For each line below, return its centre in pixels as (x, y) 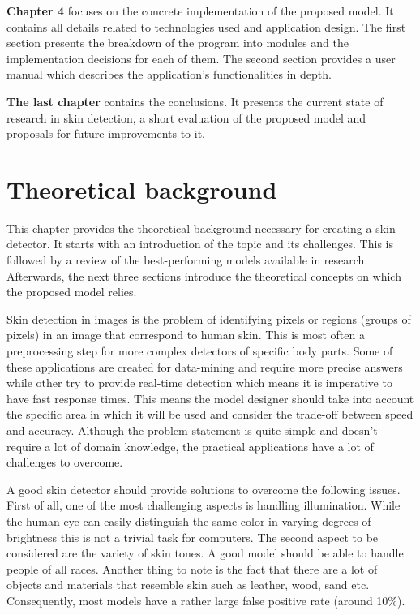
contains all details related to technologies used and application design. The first (206, 26)
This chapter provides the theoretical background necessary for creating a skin (201, 228)
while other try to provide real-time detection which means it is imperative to (199, 383)
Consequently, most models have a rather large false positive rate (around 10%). (206, 600)
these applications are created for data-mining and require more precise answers (205, 366)
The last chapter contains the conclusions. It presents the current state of (195, 101)
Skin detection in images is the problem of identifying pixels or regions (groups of (209, 318)
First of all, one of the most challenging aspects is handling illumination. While (204, 505)
